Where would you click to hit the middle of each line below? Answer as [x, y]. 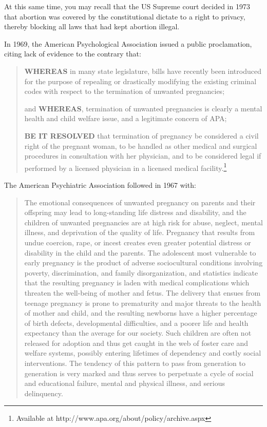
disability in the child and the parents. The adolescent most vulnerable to [140, 252]
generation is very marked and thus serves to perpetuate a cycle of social [139, 373]
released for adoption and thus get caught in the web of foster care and [136, 343]
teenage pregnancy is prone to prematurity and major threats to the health [143, 303]
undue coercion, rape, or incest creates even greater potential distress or [138, 242]
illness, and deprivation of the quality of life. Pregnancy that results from [140, 232]
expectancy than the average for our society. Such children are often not [138, 333]
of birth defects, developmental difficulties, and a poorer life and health [136, 323]
